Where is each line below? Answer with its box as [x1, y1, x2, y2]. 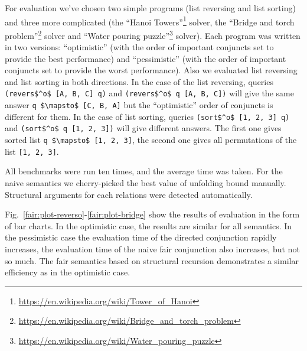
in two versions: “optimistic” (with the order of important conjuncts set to [5, 41, 274, 53]
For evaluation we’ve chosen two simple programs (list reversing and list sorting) [5, 2, 296, 14]
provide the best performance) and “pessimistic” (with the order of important [5, 52, 286, 64]
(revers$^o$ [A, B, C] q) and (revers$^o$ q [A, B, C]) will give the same [5, 87, 294, 99]
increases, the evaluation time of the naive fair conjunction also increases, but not [5, 242, 300, 255]
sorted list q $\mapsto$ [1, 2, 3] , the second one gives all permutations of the [5, 134, 297, 146]
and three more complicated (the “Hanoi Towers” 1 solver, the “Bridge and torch [5, 14, 295, 28]
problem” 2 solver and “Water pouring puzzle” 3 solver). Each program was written [5, 27, 301, 41]
